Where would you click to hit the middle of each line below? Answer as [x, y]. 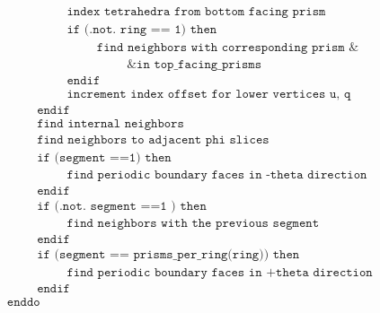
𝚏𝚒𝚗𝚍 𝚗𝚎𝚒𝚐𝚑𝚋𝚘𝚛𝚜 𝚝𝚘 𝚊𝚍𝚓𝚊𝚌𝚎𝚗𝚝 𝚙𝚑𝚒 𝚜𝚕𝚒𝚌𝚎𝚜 [153, 140]
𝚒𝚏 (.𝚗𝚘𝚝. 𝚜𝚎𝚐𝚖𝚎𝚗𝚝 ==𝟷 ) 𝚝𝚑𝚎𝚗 [122, 207]
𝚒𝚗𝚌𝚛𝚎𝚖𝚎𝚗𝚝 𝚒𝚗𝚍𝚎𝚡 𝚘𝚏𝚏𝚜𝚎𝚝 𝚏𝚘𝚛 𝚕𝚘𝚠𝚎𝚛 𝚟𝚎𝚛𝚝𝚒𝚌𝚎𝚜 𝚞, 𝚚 [209, 95]
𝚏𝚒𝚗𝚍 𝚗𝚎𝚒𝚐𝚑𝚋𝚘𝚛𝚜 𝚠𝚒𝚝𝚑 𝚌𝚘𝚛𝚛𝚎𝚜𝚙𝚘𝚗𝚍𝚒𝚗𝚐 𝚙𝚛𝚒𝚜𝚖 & [228, 48]
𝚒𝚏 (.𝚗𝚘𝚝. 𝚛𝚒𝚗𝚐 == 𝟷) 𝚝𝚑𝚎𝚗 [142, 30]
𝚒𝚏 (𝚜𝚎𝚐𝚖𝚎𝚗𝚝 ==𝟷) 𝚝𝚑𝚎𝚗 [104, 158]
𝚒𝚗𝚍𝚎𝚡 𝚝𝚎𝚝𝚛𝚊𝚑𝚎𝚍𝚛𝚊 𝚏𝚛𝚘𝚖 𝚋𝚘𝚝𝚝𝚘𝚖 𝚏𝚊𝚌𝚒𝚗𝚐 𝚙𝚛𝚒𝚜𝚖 [196, 12]
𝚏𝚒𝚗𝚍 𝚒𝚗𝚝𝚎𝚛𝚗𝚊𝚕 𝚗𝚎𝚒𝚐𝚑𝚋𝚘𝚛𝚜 [110, 124]
